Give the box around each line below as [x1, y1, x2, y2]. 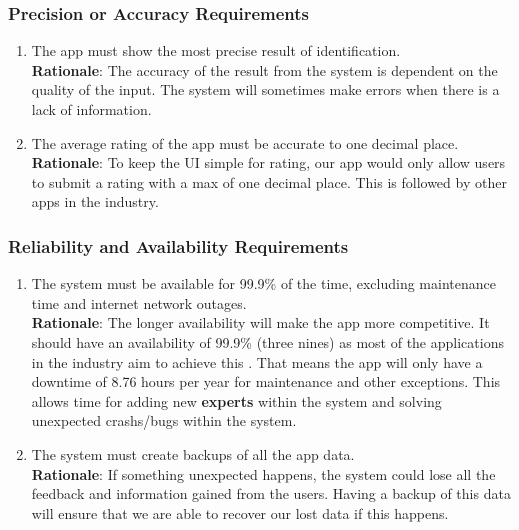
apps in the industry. [31, 191, 159, 212]
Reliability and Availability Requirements [8, 233, 349, 258]
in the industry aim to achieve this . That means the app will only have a [31, 351, 483, 372]
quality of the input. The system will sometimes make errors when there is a [31, 79, 500, 100]
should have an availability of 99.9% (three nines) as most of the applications [31, 331, 504, 352]
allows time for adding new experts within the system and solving [31, 390, 442, 411]
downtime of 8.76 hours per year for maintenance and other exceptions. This [31, 371, 501, 392]
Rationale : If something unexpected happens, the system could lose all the [31, 463, 496, 484]
